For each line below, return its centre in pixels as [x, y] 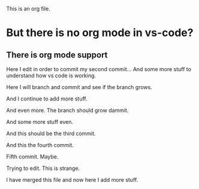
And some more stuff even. [40, 122]
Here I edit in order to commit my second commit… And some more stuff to [99, 69]
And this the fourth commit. [40, 145]
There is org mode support [57, 55]
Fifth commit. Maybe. [32, 157]
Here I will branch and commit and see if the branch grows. [79, 87]
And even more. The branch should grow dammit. [67, 110]
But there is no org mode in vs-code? [100, 33]
